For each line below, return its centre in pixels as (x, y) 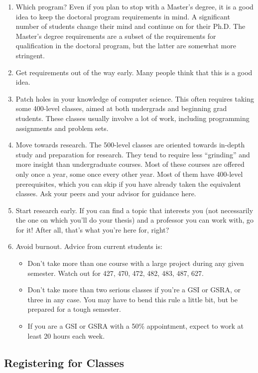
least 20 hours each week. (66, 335)
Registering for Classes (64, 362)
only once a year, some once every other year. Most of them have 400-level (129, 174)
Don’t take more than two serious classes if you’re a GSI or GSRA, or (134, 290)
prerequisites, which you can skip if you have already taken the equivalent (128, 184)
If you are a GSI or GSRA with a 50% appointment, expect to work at (135, 326)
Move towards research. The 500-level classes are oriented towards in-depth (130, 145)
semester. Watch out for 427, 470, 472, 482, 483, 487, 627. (116, 273)
